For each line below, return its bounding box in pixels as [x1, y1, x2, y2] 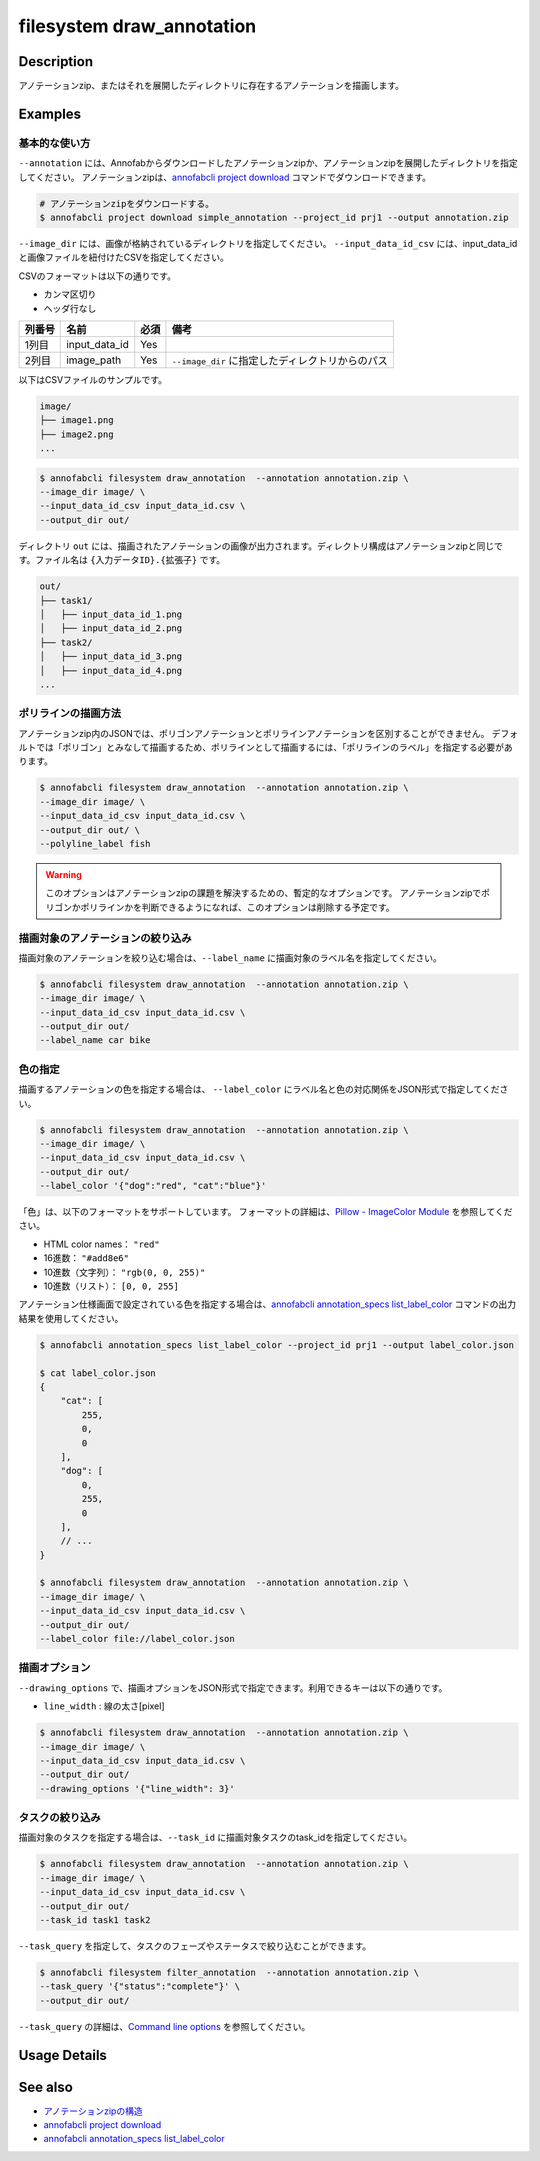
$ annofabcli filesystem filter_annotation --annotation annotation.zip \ [39, 1966, 420, 1978]
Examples [18, 105, 82, 122]
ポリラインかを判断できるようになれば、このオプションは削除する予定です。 [80, 901, 395, 913]
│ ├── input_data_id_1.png [39, 608, 183, 620]
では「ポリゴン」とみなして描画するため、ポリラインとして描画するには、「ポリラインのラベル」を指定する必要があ [35, 741, 514, 754]
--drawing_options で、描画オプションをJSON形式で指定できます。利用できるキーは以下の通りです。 [18, 1681, 448, 1694]
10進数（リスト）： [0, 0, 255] [43, 1280, 180, 1292]
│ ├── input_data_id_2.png [39, 623, 183, 634]
